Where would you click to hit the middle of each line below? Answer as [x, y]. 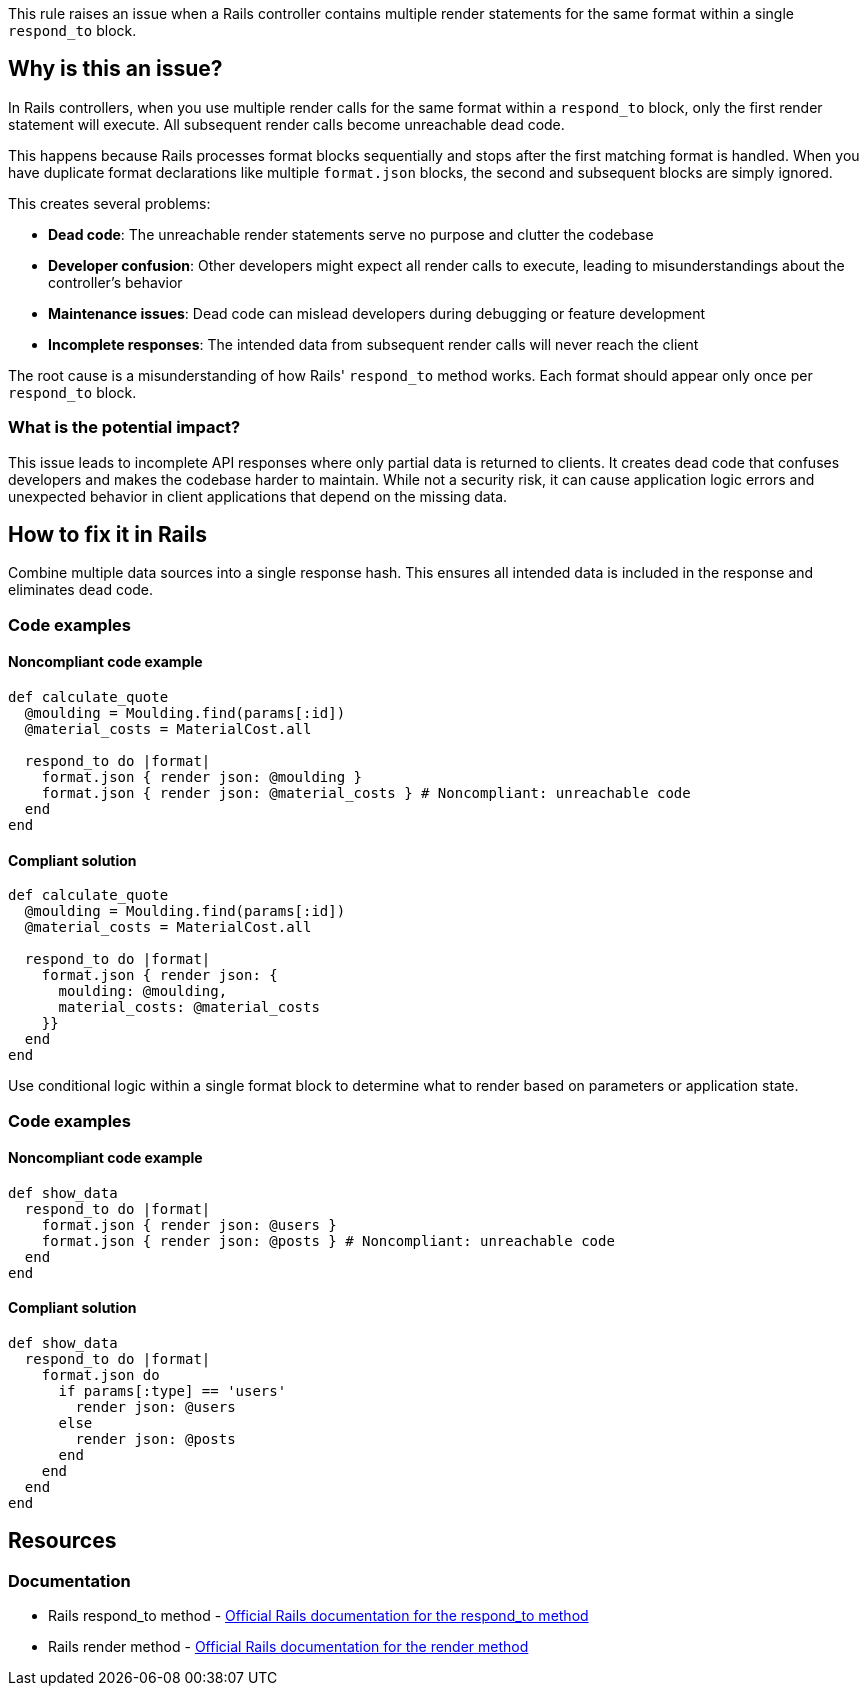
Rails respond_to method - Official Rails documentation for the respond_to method [318, 1616]
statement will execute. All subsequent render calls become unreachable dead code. [286, 124]
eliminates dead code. [81, 590]
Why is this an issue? [115, 69]
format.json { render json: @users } [189, 1224]
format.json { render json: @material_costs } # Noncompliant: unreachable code [366, 793]
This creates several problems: [109, 203]
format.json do [100, 1375]
